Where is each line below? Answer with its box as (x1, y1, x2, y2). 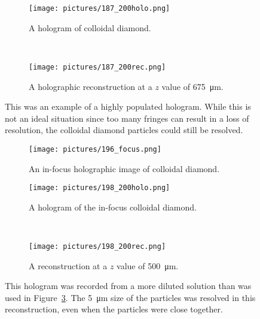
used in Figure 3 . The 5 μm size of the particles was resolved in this (5, 291, 256, 303)
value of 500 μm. (117, 259, 179, 272)
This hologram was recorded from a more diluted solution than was (5, 279, 252, 292)
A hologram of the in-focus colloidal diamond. (29, 200, 197, 213)
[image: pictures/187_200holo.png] (29, 4, 170, 13)
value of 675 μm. (161, 80, 224, 92)
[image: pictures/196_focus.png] (29, 145, 161, 154)
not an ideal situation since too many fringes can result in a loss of (5, 112, 249, 124)
